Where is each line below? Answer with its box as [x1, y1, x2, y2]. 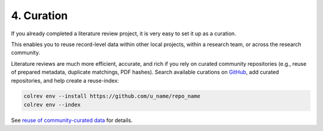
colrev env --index [23, 101, 81, 108]
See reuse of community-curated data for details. [11, 117, 133, 124]
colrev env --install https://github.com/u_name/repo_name [23, 93, 200, 100]
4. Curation [11, 9, 68, 22]
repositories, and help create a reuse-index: [11, 77, 119, 84]
